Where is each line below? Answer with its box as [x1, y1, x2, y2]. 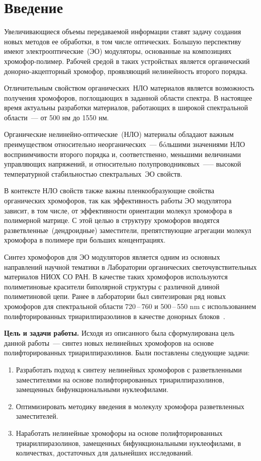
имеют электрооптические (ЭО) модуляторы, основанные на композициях [4, 46, 232, 56]
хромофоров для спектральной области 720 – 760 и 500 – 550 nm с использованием [4, 300, 256, 311]
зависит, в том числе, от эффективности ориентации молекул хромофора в [4, 205, 232, 215]
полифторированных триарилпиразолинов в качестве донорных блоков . [4, 311, 225, 321]
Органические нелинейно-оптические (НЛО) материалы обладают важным [4, 129, 234, 139]
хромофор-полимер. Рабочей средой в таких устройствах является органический [4, 55, 250, 66]
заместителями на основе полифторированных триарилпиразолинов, [16, 374, 224, 385]
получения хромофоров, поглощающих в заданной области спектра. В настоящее [4, 92, 252, 103]
